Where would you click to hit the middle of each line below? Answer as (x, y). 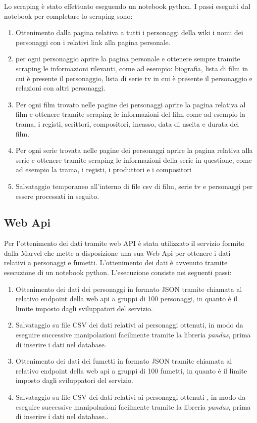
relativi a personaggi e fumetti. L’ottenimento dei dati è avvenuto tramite (116, 262)
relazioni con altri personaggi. (60, 88)
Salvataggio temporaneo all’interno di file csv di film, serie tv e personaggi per (134, 186)
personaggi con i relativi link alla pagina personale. (93, 42)
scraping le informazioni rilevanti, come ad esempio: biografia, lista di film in (132, 68)
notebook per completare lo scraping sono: (68, 16)
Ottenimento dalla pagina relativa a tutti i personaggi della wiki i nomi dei (129, 32)
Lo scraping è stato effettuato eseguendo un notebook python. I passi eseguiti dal (127, 6)
